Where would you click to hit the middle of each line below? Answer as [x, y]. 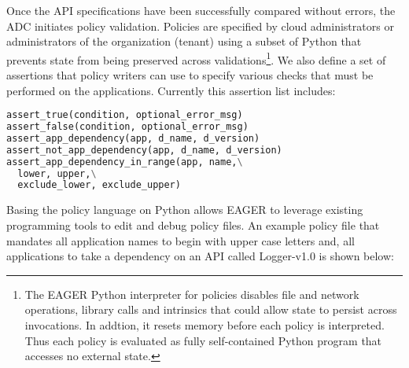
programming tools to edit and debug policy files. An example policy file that [193, 224]
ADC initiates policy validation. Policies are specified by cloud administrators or [200, 26]
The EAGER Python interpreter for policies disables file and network [192, 294]
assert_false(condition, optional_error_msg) [127, 127]
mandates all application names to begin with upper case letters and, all [181, 240]
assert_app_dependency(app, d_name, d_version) [133, 138]
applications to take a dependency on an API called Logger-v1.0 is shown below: [200, 256]
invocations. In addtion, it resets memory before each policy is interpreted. [204, 324]
